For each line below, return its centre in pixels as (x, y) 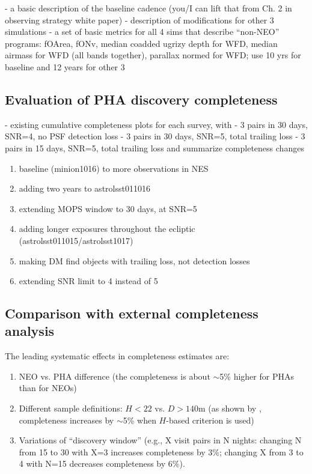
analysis (30, 331)
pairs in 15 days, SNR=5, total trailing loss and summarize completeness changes (154, 147)
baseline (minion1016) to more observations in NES (114, 168)
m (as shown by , (230, 408)
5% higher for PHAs (257, 376)
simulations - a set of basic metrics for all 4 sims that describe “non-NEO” (142, 32)
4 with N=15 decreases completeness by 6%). (102, 463)
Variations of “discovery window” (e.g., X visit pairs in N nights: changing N (160, 440)
